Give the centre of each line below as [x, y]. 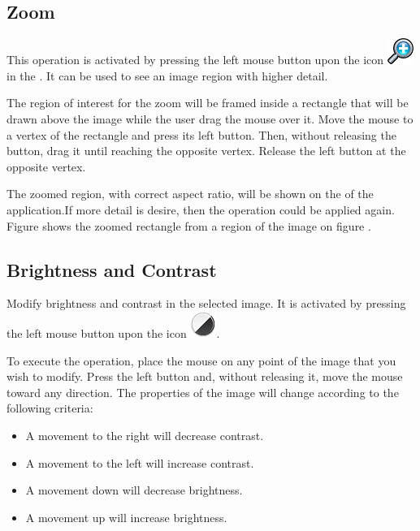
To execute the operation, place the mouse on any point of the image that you [201, 360]
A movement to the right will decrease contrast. [145, 435]
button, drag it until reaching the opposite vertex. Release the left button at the [206, 151]
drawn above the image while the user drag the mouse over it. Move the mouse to [210, 118]
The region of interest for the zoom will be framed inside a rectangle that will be [208, 103]
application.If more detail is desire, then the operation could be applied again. [201, 209]
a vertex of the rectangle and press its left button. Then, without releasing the [201, 134]
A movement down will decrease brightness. [134, 490]
